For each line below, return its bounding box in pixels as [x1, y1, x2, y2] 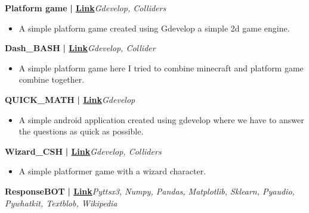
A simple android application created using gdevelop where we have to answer [18, 113, 304, 126]
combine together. [18, 73, 85, 86]
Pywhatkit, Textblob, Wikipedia [5, 196, 118, 209]
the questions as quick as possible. [18, 125, 144, 137]
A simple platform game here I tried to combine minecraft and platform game [18, 61, 304, 74]
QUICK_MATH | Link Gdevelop [5, 93, 135, 105]
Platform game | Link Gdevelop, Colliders [5, 2, 166, 14]
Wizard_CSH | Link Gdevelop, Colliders [5, 145, 162, 157]
